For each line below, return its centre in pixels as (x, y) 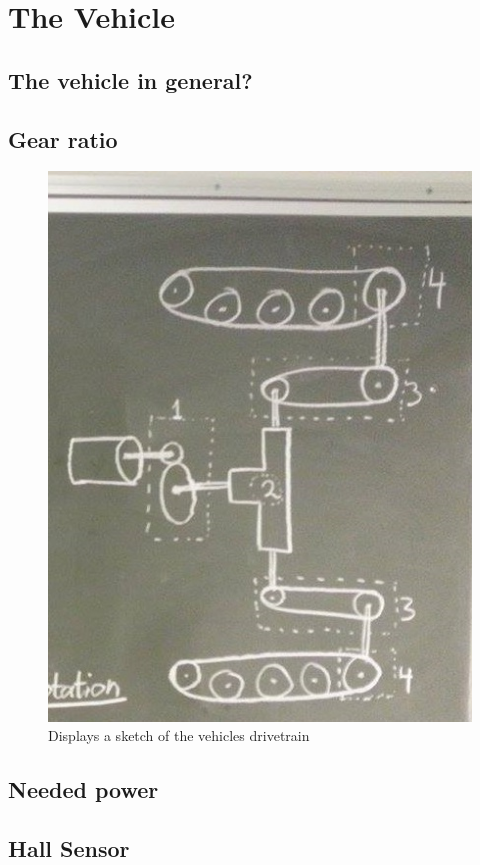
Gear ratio (63, 138)
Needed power (83, 789)
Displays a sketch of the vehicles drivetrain (179, 735)
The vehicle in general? (130, 79)
